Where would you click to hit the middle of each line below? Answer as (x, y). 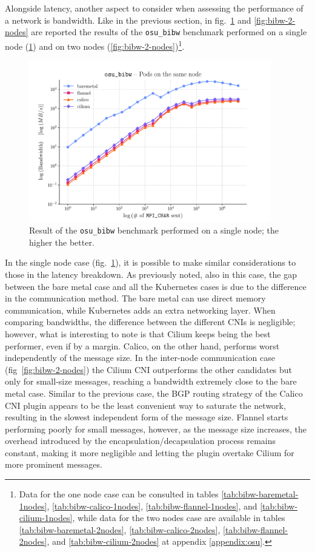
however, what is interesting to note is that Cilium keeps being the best (138, 333)
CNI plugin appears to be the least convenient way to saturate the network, (145, 405)
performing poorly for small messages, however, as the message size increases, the (156, 429)
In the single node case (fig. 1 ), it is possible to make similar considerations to (151, 262)
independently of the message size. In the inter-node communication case (140, 358)
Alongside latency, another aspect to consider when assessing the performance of (154, 8)
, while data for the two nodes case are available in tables (179, 518)
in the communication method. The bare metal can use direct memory (135, 298)
